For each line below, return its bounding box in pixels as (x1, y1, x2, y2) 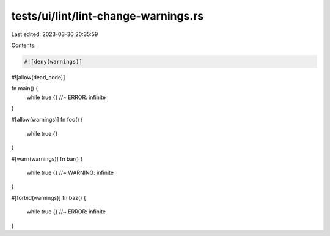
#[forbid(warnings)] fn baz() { (11, 194, 86, 201)
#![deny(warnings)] (24, 58, 82, 65)
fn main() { (11, 85, 38, 92)
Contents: (11, 42, 36, 49)
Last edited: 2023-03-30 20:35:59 (11, 31, 98, 38)
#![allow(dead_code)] (11, 73, 65, 81)
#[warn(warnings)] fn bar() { (11, 155, 83, 162)
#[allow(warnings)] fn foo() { (11, 116, 84, 124)
